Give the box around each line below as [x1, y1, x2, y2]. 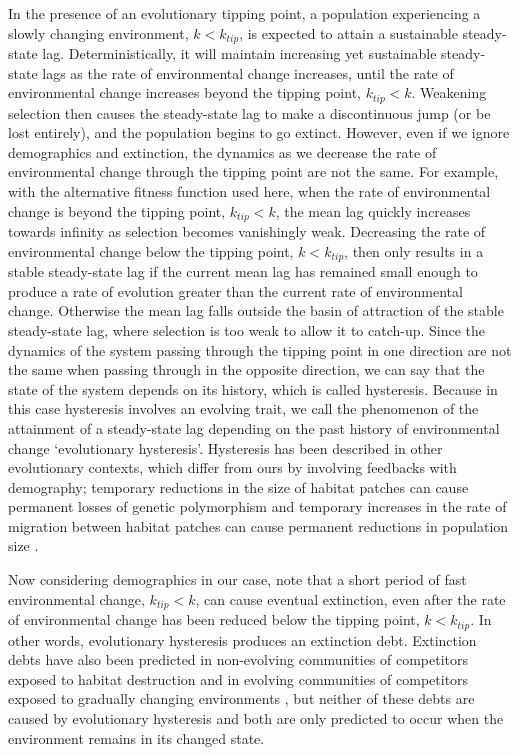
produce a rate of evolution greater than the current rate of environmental [8, 280, 463, 301]
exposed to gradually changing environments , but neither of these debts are [8, 688, 475, 709]
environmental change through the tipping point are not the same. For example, [8, 161, 499, 182]
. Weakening [411, 82, 487, 103]
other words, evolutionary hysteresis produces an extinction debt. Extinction [8, 629, 477, 650]
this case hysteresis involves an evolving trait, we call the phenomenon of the [8, 398, 479, 419]
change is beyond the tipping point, [8, 200, 226, 221]
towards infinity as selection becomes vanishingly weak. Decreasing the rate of [8, 221, 486, 242]
